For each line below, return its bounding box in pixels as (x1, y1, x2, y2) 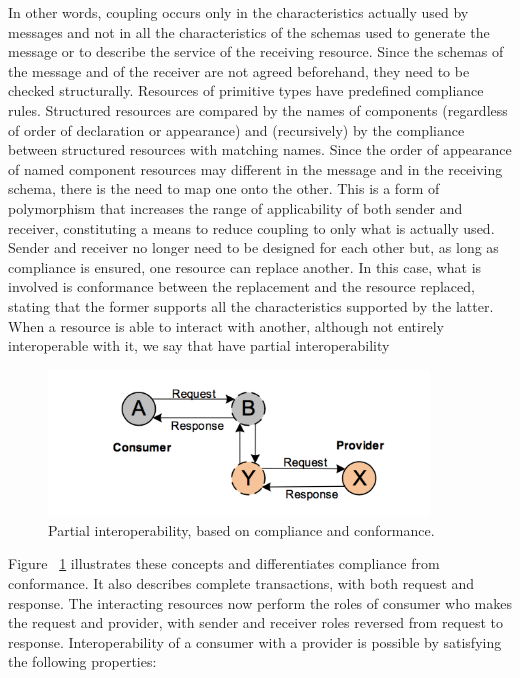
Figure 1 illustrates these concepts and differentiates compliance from (8, 553, 440, 574)
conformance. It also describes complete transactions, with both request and (8, 572, 475, 593)
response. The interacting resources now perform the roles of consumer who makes (8, 592, 513, 613)
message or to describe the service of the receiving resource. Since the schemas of (8, 41, 504, 62)
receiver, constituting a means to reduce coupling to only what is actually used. (8, 217, 495, 238)
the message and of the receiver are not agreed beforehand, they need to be (8, 60, 470, 81)
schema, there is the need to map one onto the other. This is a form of (8, 178, 440, 199)
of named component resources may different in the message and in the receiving (8, 158, 503, 179)
